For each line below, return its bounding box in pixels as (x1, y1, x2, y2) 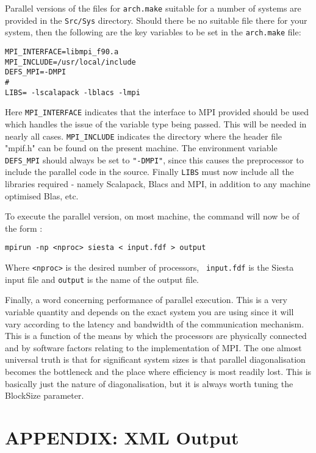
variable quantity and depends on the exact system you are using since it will (5, 305, 294, 318)
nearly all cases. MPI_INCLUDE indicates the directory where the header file (5, 129, 282, 142)
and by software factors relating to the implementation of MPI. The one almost (5, 341, 302, 354)
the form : (5, 221, 43, 234)
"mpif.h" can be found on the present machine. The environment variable (5, 141, 278, 154)
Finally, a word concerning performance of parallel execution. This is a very (5, 293, 287, 306)
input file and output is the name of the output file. (5, 273, 199, 285)
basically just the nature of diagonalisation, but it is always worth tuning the (5, 377, 293, 390)
